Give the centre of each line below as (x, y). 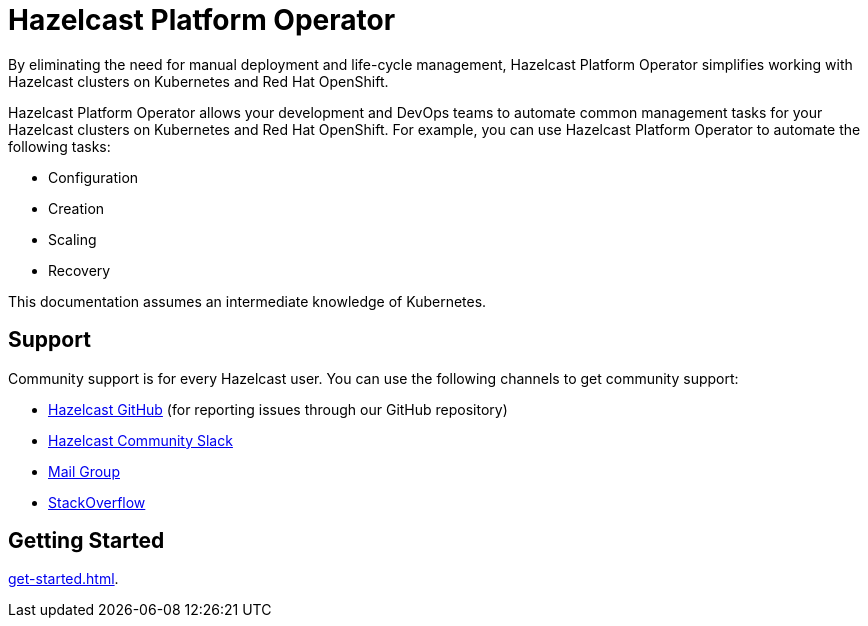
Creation (76, 208)
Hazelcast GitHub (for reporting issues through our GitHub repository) (278, 409)
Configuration (93, 177)
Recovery (79, 270)
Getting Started (86, 541)
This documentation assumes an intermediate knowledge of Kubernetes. (247, 301)
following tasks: (59, 146)
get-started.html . (63, 579)
